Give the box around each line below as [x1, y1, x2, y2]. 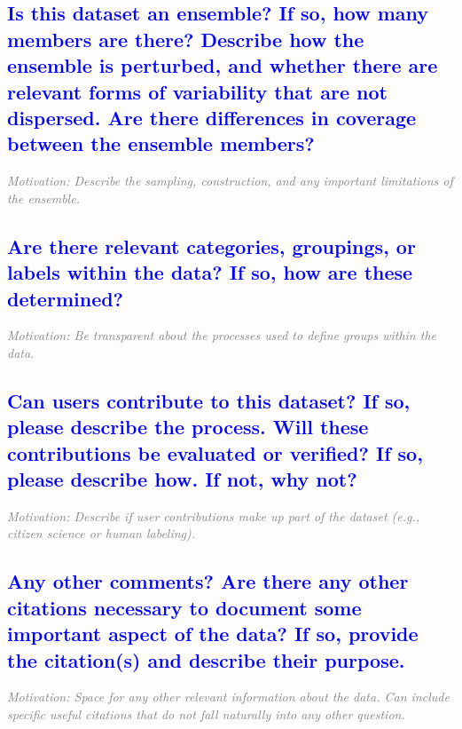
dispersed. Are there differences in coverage [7, 103, 417, 131]
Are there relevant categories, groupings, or [7, 232, 416, 259]
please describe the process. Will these [7, 413, 369, 440]
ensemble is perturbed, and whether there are [7, 52, 438, 79]
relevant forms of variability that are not [7, 77, 388, 105]
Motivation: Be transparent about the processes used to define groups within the [7, 326, 436, 345]
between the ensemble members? [7, 130, 315, 157]
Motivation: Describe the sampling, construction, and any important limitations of [7, 171, 453, 190]
